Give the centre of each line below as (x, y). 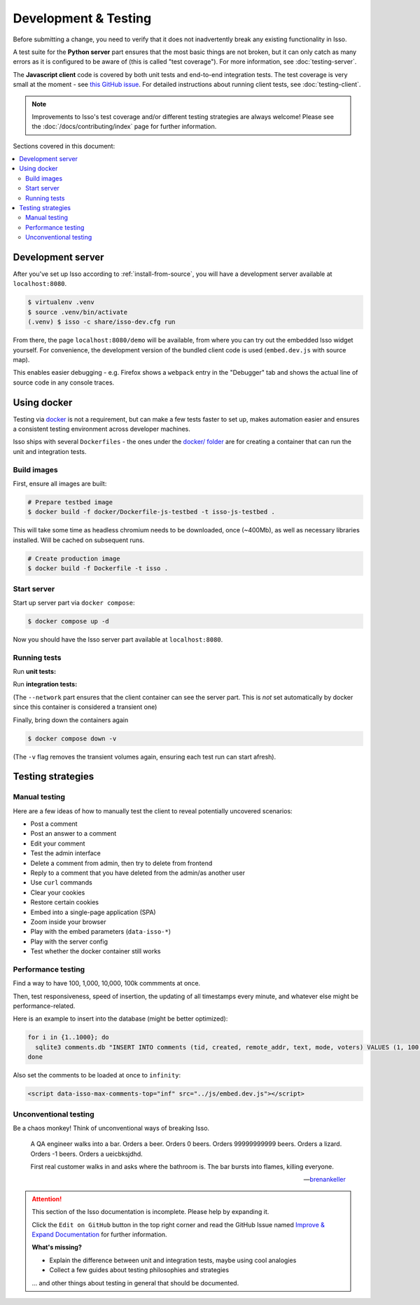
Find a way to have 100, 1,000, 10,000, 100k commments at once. (107, 983)
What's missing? (57, 1248)
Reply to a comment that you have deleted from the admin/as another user (138, 873)
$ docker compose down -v (72, 738)
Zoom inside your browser (68, 922)
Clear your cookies (58, 892)
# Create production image (74, 558)
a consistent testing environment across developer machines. (101, 429)
